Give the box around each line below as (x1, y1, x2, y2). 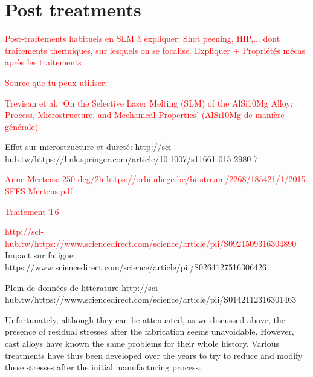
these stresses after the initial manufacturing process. (5, 361, 202, 373)
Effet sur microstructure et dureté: (5, 140, 132, 153)
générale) (5, 120, 39, 133)
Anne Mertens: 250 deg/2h (5, 172, 104, 185)
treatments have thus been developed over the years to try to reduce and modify (5, 349, 303, 361)
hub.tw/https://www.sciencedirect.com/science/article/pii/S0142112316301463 (5, 293, 297, 306)
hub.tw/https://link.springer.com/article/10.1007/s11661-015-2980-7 (5, 152, 258, 165)
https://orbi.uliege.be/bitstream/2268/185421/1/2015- (106, 172, 309, 185)
